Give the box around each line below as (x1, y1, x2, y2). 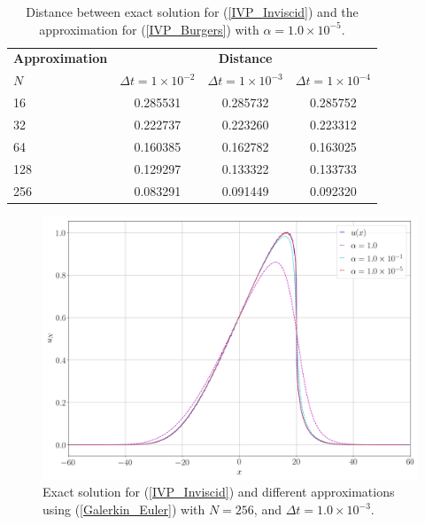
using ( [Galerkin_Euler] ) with (42, 500, 205, 519)
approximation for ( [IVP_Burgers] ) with (39, 20, 259, 38)
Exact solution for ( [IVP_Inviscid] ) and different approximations (42, 482, 395, 501)
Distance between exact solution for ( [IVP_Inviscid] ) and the (26, 3, 359, 20)
